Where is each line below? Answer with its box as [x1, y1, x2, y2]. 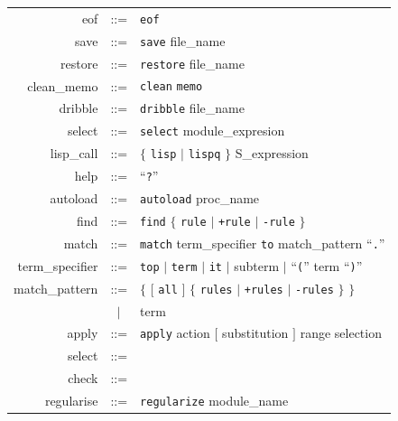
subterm [234, 256, 280, 275]
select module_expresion [140, 121, 285, 140]
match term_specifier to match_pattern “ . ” [140, 233, 385, 252]
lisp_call [50, 144, 98, 163]
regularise [44, 391, 98, 409]
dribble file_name [140, 98, 245, 117]
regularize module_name [140, 390, 289, 409]
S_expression [235, 144, 309, 163]
